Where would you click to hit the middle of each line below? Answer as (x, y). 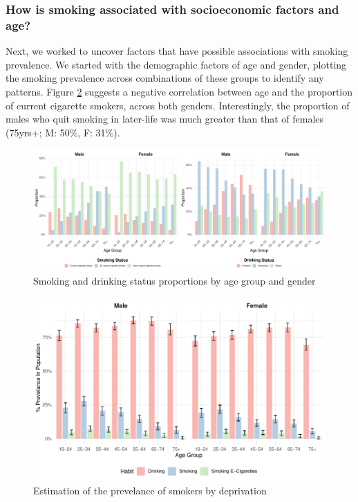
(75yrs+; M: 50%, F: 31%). (63, 132)
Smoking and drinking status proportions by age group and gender (175, 281)
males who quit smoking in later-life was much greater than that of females (165, 119)
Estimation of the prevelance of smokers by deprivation (150, 491)
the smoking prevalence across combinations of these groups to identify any (165, 78)
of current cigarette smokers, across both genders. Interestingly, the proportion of (178, 105)
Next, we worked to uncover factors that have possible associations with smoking (177, 51)
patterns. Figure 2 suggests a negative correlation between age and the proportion (179, 91)
